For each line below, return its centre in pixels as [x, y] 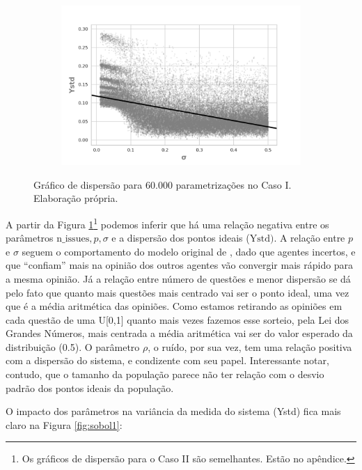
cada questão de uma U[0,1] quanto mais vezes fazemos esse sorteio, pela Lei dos [178, 319]
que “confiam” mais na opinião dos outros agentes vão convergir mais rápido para [180, 265]
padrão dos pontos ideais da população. [90, 387]
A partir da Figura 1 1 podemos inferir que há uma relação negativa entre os [167, 223]
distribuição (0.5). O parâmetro [73, 346]
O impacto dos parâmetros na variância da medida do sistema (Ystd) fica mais [173, 411]
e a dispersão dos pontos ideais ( [181, 238]
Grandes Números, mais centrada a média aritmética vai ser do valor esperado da [179, 333]
